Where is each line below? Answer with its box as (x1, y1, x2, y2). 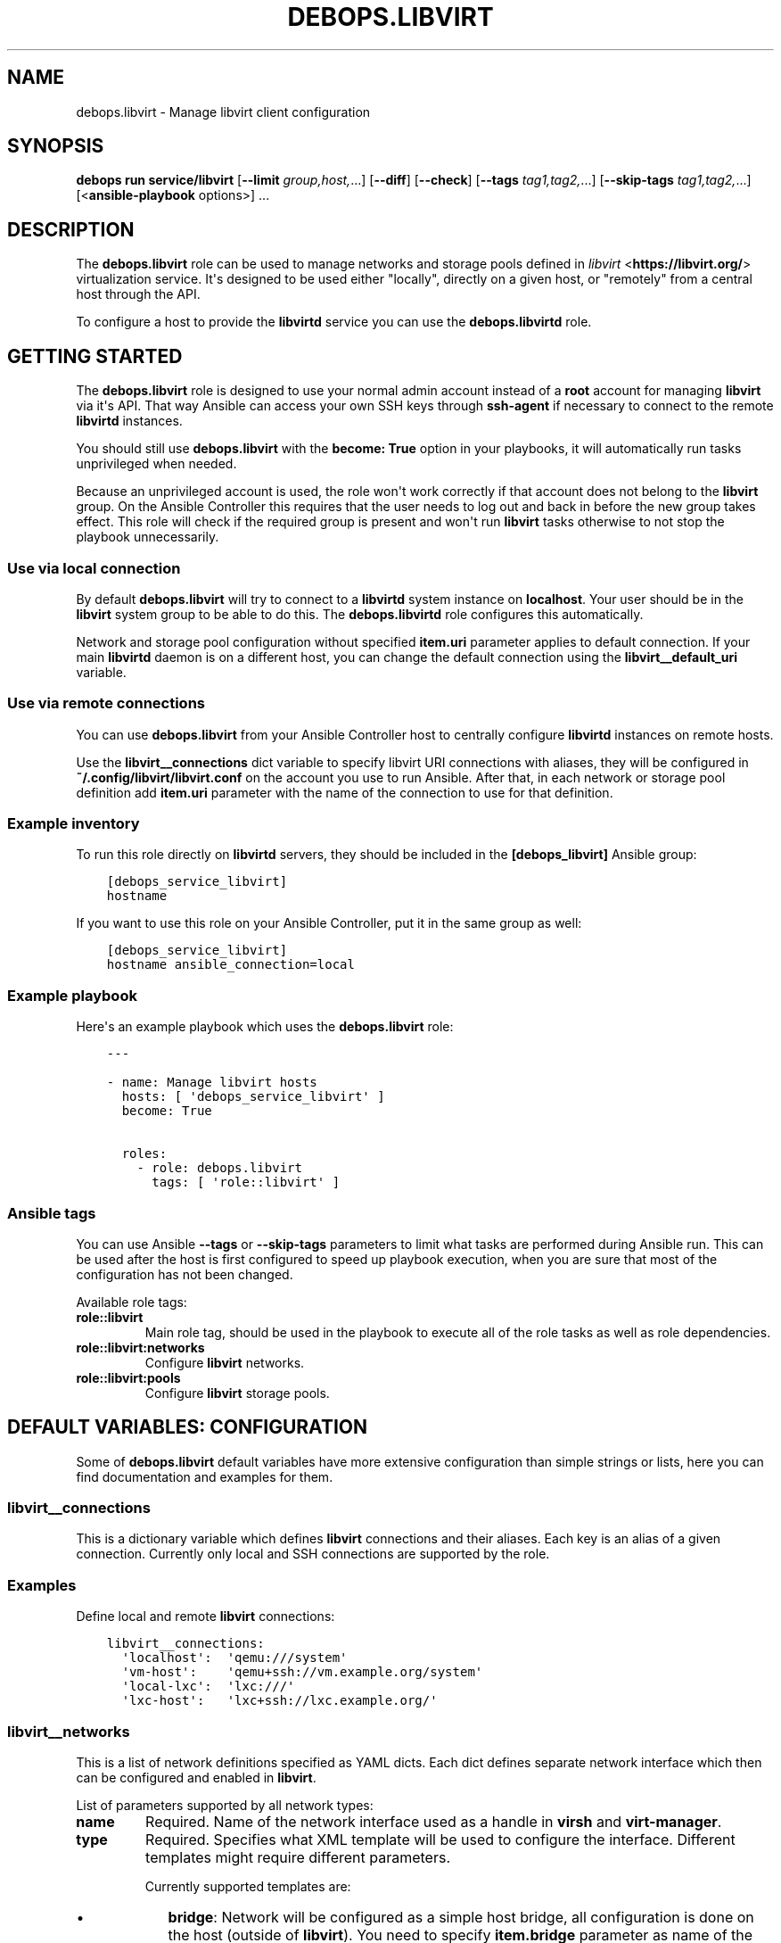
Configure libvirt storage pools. (144, 1385, 330, 1401)
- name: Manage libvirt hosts (106, 1075, 317, 1090)
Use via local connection (7, 558, 181, 577)
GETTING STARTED (7, 344, 183, 368)
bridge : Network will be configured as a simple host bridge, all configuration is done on (168, 1907, 754, 1926)
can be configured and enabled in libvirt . (76, 1769, 317, 1785)
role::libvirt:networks (76, 1339, 205, 1355)
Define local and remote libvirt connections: (76, 1608, 335, 1625)
